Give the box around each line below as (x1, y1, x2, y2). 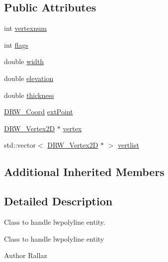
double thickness (4, 89, 54, 100)
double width (4, 56, 44, 67)
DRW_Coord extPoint (4, 106, 73, 117)
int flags (4, 39, 28, 50)
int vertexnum (4, 23, 47, 33)
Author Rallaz (4, 250, 47, 261)
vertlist (118, 140, 139, 150)
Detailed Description (4, 193, 113, 209)
